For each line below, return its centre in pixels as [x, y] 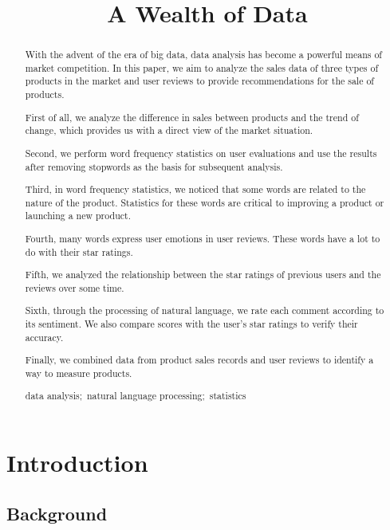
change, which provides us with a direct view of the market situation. [169, 130]
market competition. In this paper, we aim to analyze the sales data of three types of [202, 67]
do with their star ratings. [79, 251]
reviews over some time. [75, 287]
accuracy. [44, 337]
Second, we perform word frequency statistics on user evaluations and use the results [201, 153]
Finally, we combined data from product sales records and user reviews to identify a [199, 360]
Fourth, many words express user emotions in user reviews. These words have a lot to [203, 238]
